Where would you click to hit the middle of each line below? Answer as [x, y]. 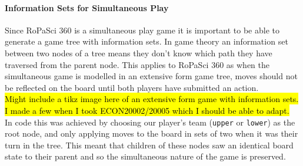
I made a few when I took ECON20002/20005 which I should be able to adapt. [147, 110]
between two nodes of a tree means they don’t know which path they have [139, 52]
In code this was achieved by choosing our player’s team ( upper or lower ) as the [150, 122]
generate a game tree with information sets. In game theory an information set [146, 41]
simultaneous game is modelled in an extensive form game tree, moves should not [151, 76]
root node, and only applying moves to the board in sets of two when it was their [151, 133]
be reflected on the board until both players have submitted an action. [132, 87]
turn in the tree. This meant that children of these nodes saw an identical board [149, 145]
